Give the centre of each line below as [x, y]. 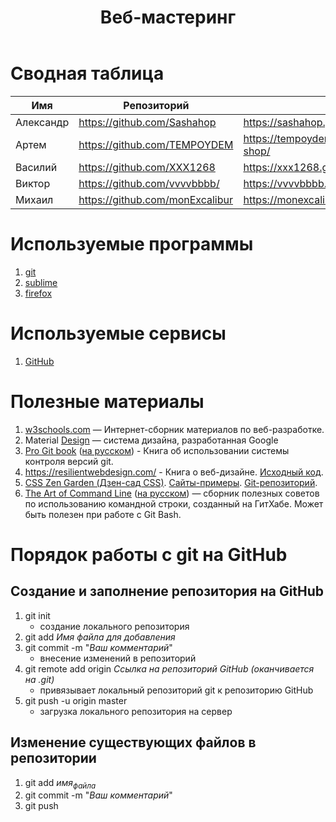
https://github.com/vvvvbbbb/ [149, 183]
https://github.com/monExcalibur [156, 199]
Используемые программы [132, 244]
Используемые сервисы [118, 333]
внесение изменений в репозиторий [118, 658]
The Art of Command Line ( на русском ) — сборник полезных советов [172, 493]
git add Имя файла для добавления [100, 637]
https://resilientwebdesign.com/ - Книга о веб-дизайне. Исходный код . [174, 472]
